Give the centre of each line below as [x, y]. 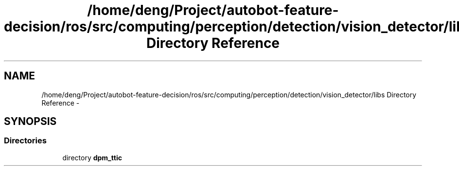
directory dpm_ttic [92, 157]
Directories [25, 141]
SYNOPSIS [30, 122]
